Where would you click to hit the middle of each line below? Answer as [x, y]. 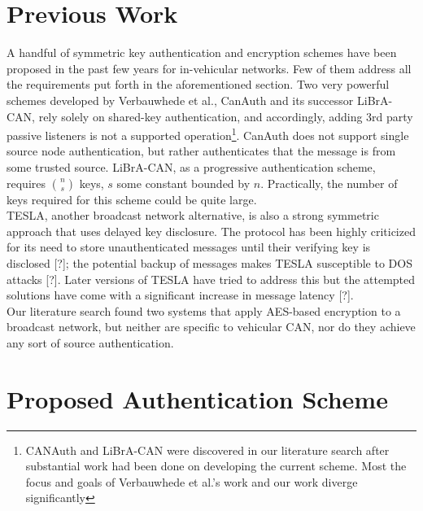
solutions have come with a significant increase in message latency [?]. [180, 295]
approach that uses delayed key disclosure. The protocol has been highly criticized [211, 231]
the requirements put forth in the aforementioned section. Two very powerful [198, 84]
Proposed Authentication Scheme [197, 398]
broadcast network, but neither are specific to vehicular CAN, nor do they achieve [211, 327]
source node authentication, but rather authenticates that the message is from [201, 151]
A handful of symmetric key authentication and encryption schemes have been [202, 52]
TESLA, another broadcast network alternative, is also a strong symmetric [193, 215]
